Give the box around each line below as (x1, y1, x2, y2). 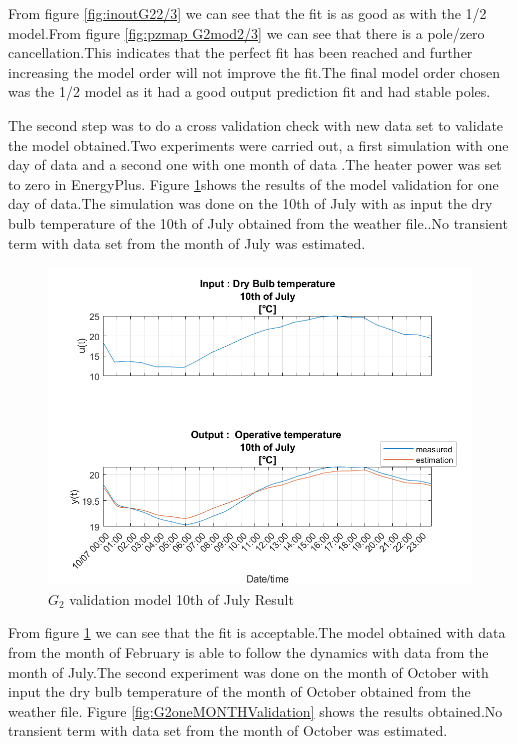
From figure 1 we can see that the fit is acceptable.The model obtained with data (8, 622, 506, 643)
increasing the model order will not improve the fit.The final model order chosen (8, 61, 500, 82)
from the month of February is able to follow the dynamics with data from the (8, 641, 489, 662)
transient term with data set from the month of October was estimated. (8, 720, 448, 741)
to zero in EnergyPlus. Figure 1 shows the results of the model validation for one (8, 173, 499, 194)
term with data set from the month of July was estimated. (8, 232, 366, 253)
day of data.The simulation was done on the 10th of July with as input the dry (8, 193, 493, 214)
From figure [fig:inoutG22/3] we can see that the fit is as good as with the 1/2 (8, 3, 487, 23)
